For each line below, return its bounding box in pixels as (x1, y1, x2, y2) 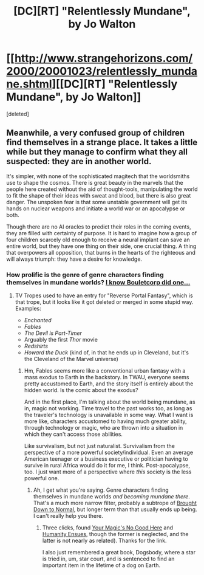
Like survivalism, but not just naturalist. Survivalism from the (24, 442, 175, 450)
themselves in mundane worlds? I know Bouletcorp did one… (6, 278, 191, 286)
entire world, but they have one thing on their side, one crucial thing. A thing (6, 242, 197, 250)
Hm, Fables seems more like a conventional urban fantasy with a (24, 367, 186, 374)
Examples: (15, 305, 41, 312)
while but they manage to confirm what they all (6, 147, 188, 157)
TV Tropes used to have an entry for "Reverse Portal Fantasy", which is (15, 292, 193, 299)
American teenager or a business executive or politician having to (24, 455, 188, 463)
